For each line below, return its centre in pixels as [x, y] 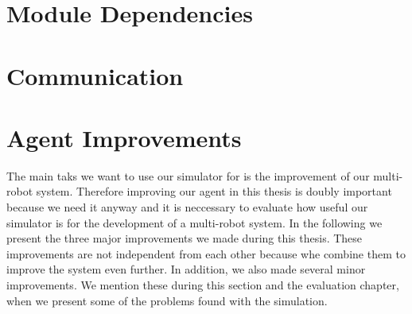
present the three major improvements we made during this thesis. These [185, 238]
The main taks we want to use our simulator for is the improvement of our [188, 175]
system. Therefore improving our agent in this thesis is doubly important [214, 191]
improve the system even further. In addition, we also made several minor [186, 269]
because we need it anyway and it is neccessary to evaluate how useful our [187, 207]
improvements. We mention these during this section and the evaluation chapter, [203, 285]
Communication [95, 75]
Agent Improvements [124, 137]
